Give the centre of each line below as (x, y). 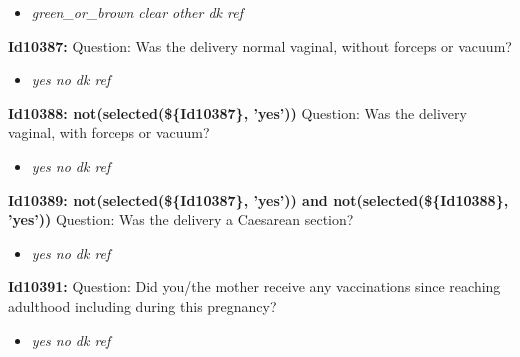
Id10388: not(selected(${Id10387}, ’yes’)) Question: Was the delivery (237, 112)
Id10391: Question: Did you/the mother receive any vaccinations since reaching (254, 286)
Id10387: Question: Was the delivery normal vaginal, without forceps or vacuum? (260, 45)
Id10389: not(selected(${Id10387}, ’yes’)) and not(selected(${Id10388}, (258, 199)
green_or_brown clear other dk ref (137, 12)
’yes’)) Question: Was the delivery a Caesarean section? (181, 219)
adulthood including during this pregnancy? (142, 305)
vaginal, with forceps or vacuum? (109, 132)
